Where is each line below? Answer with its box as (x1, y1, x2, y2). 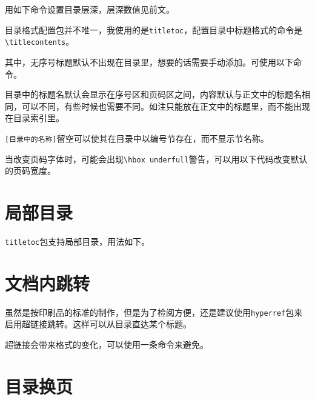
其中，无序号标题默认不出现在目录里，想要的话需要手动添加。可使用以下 (5, 55, 293, 68)
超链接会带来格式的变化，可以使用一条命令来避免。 (5, 338, 208, 350)
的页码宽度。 (5, 164, 56, 177)
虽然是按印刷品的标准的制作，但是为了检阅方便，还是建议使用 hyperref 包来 (5, 305, 303, 318)
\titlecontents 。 (5, 35, 75, 48)
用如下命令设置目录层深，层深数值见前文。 (5, 3, 174, 15)
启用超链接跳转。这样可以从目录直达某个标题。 (5, 318, 191, 330)
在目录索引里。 (5, 112, 64, 124)
